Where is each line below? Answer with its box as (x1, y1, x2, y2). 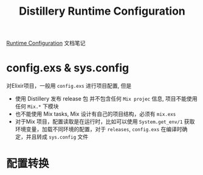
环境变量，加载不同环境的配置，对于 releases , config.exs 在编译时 (15, 126, 182, 133)
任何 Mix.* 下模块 (15, 102, 59, 110)
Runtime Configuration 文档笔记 (6, 40, 86, 47)
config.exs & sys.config (6, 61, 129, 75)
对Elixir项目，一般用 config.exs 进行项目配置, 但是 (6, 82, 132, 90)
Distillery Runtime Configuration (19, 4, 185, 18)
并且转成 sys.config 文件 (26, 133, 89, 141)
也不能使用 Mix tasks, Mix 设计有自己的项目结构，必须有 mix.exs (15, 110, 176, 118)
